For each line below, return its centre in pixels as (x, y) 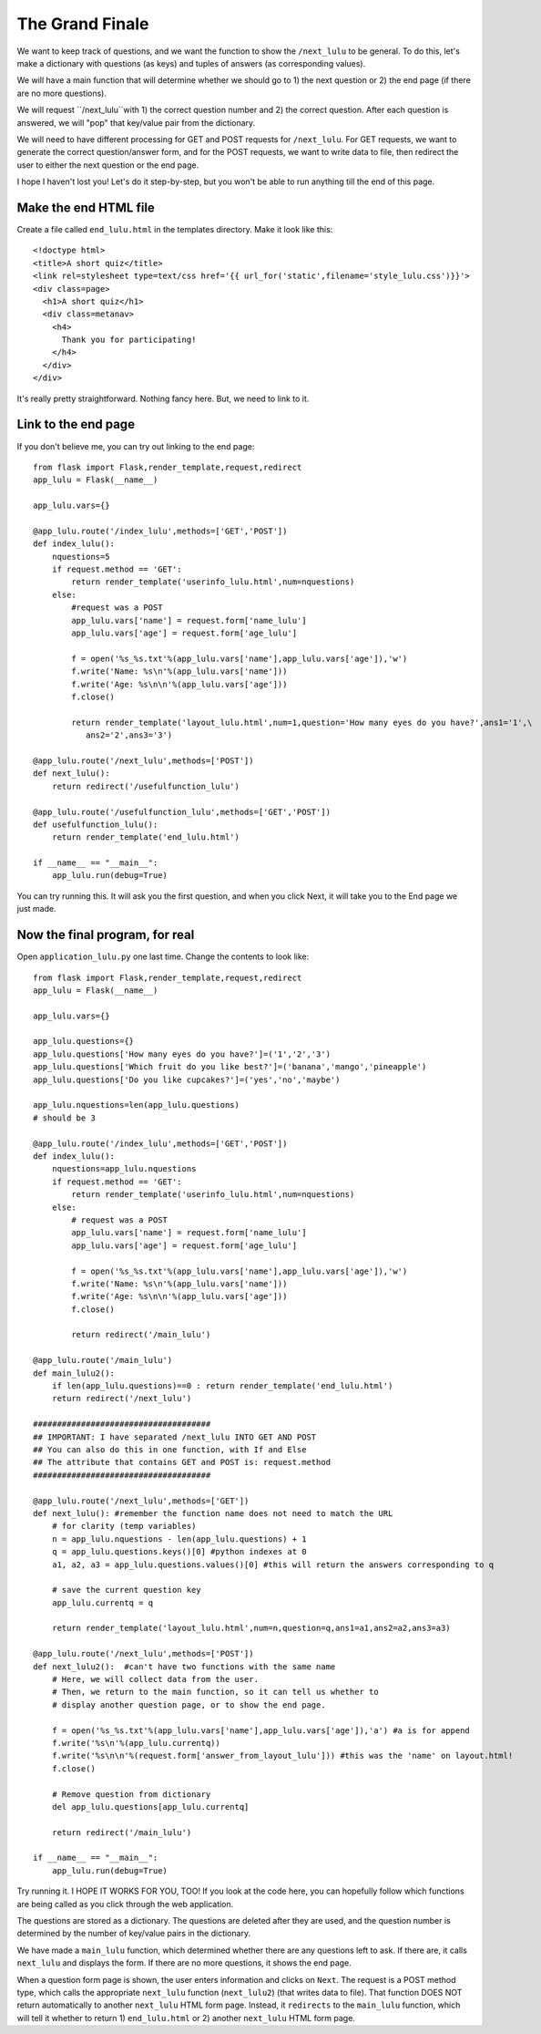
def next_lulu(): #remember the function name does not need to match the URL (213, 1513)
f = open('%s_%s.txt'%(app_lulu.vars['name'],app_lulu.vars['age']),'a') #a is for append (261, 1730)
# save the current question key (127, 1590)
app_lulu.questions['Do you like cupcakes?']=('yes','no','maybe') (187, 1079)
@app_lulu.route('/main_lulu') (103, 1360)
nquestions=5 (81, 557)
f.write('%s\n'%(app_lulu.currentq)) (136, 1743)
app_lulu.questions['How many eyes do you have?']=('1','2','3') (182, 1054)
